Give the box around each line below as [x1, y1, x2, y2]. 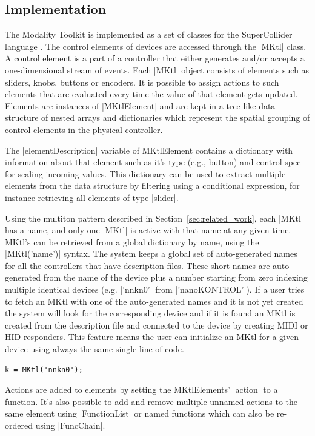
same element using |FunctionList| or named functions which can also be [5, 407, 274, 420]
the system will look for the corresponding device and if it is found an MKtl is [5, 307, 296, 319]
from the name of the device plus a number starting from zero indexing [43, 271, 308, 284]
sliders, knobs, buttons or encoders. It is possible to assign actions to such [5, 75, 279, 88]
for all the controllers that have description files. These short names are [5, 259, 270, 271]
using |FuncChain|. [35, 419, 105, 432]
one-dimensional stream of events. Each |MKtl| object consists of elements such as [5, 63, 310, 76]
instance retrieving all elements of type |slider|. [5, 191, 179, 203]
